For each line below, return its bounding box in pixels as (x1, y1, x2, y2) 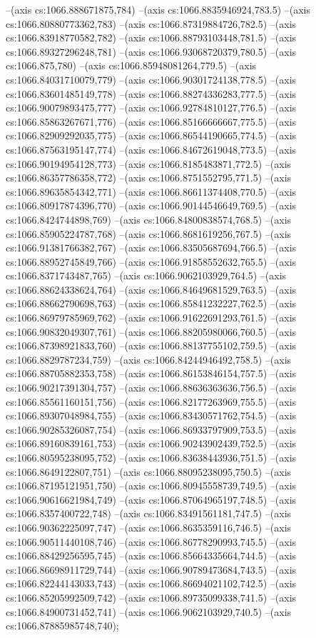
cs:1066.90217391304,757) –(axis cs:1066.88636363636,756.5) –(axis (6, 380, 297, 395)
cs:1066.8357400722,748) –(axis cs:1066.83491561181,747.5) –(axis (6, 506, 292, 521)
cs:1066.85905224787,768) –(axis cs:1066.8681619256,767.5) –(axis (6, 226, 292, 241)
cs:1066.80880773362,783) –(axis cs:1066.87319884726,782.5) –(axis (6, 16, 297, 31)
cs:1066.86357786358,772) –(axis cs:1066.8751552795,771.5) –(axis (6, 170, 292, 185)
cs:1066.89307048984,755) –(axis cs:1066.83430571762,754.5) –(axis (6, 408, 297, 423)
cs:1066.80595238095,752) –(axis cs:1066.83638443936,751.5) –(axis (6, 450, 297, 464)
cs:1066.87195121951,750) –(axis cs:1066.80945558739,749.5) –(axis (6, 478, 297, 493)
